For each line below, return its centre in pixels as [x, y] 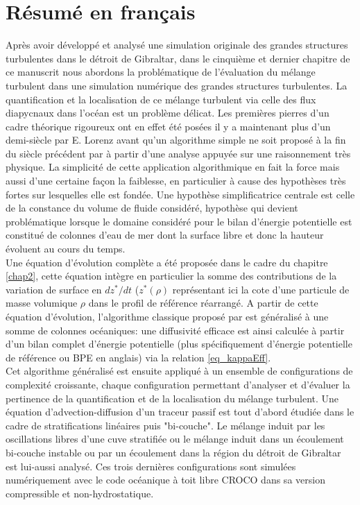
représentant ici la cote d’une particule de [261, 289]
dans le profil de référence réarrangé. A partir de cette [203, 303]
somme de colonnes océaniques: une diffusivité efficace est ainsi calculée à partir [175, 330]
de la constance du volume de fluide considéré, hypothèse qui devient [152, 208]
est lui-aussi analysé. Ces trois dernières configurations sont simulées [151, 466]
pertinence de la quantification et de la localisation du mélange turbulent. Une [172, 398]
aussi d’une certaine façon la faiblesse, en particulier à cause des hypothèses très [176, 181]
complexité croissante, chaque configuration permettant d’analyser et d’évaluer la [178, 384]
